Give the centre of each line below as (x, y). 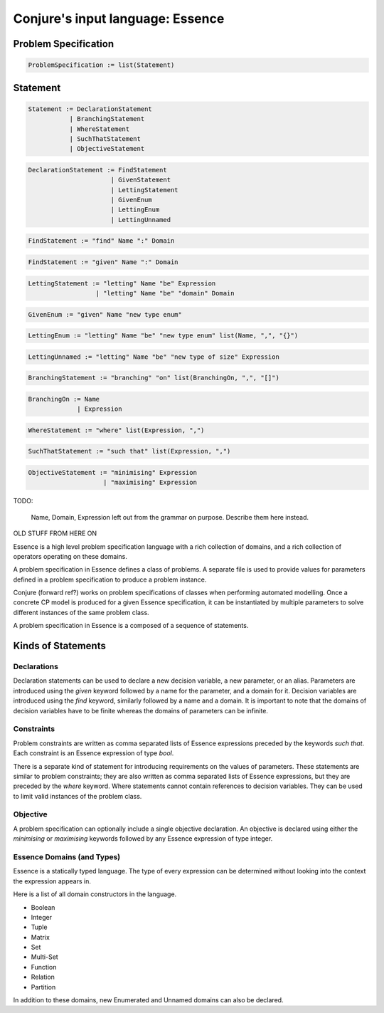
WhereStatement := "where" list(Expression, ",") (116, 430)
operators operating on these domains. (70, 556)
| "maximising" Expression (150, 483)
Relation (43, 977)
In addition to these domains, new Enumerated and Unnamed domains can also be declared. (148, 1000)
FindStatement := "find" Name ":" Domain (101, 241)
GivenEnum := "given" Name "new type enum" (105, 314)
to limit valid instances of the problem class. (78, 796)
